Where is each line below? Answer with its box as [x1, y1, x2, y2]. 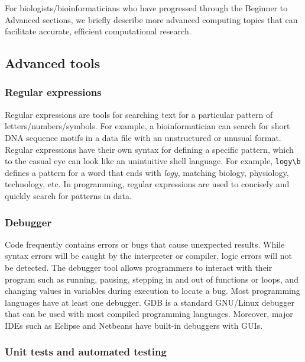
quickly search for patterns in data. [5, 190, 132, 201]
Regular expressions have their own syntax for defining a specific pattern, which [5, 143, 294, 155]
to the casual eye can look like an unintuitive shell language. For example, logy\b [5, 155, 301, 167]
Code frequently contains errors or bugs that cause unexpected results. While [5, 238, 285, 250]
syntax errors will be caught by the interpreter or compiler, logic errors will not [5, 249, 292, 262]
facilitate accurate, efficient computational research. [5, 25, 192, 37]
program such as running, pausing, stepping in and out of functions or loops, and [5, 273, 298, 285]
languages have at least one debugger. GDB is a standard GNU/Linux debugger [5, 296, 295, 308]
